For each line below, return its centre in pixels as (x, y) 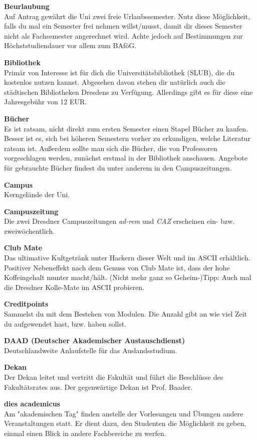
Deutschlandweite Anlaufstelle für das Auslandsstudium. (91, 350)
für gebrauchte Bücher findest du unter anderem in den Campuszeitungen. (118, 167)
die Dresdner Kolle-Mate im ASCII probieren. (74, 287)
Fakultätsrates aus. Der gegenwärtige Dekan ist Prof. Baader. (98, 387)
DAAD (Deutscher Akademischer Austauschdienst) (95, 340)
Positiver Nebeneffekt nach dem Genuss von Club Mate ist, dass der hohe (117, 267)
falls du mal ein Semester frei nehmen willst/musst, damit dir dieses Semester (123, 26)
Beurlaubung (27, 6)
